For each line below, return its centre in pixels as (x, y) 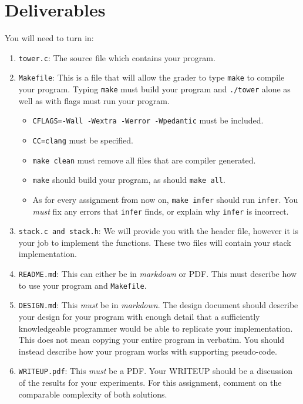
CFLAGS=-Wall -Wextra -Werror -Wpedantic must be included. (148, 120)
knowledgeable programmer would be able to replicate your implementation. (156, 328)
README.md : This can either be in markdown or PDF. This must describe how (157, 274)
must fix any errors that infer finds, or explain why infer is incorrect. (161, 211)
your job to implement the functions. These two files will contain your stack (155, 242)
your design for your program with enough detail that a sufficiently (139, 317)
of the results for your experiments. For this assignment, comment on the (150, 383)
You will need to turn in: (49, 38)
